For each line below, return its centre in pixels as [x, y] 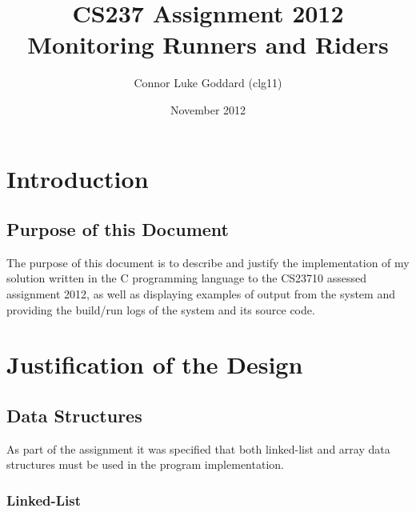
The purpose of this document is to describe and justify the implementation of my [208, 262]
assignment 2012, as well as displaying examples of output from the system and [201, 294]
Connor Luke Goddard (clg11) [208, 83]
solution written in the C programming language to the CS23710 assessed [187, 278]
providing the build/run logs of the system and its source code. [161, 309]
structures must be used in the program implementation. [145, 464]
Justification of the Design [155, 364]
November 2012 [208, 109]
